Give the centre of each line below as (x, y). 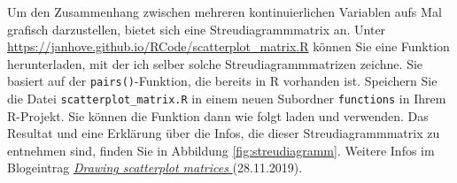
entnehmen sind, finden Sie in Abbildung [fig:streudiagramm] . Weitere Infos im (221, 150)
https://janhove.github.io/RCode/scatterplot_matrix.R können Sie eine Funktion (228, 46)
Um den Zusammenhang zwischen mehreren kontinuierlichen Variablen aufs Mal (225, 11)
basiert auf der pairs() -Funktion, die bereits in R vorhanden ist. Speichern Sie (222, 81)
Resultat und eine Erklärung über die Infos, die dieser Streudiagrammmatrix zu (224, 133)
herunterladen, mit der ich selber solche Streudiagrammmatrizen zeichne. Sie (215, 63)
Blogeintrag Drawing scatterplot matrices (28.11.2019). (155, 168)
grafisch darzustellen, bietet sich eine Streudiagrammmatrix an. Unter (197, 29)
